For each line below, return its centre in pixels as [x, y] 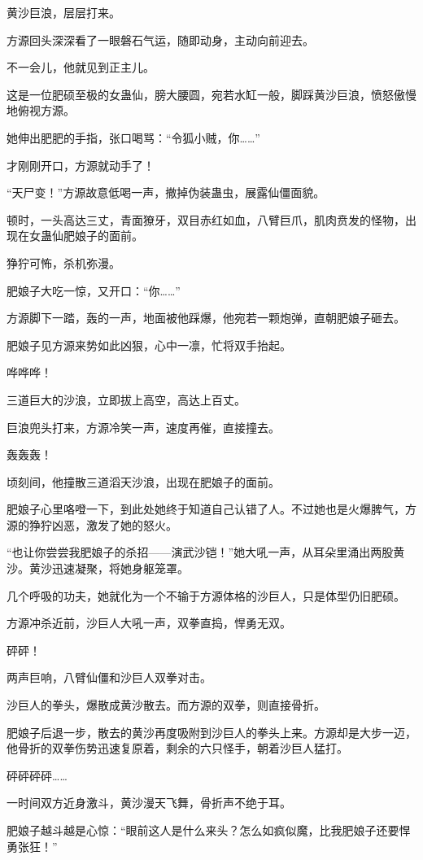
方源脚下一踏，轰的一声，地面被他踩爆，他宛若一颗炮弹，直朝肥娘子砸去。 [206, 318]
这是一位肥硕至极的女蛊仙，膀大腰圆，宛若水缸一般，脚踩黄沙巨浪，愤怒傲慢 [211, 94]
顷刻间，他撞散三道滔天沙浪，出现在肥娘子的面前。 [143, 481]
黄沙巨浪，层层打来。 [63, 12]
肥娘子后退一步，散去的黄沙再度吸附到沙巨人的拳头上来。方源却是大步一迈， [211, 732]
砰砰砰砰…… [37, 775]
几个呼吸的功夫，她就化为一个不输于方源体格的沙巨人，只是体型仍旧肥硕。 [206, 595]
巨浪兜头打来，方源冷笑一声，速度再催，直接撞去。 [143, 427]
